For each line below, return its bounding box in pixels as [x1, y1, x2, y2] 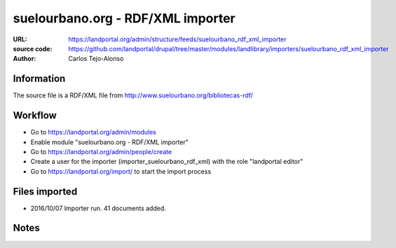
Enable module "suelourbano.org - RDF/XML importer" [30, 137, 189, 146]
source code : [13, 44, 53, 53]
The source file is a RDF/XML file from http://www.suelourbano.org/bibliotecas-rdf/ [13, 91, 254, 99]
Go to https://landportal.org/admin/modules [30, 128, 157, 137]
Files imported [13, 186, 78, 198]
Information [13, 73, 66, 85]
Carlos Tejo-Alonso [68, 55, 124, 63]
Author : [13, 55, 36, 63]
